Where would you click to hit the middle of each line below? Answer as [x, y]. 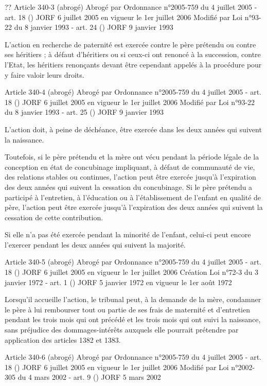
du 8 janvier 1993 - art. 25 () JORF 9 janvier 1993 [84, 112]
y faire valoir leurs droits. [44, 74]
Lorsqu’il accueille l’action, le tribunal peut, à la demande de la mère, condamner [133, 299]
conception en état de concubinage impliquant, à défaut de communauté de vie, [130, 166]
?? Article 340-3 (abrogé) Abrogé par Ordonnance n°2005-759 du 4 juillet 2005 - [131, 7]
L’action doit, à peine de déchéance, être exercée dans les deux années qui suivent [133, 129]
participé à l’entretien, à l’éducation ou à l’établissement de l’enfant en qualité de [133, 197]
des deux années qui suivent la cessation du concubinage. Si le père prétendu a [129, 187]
